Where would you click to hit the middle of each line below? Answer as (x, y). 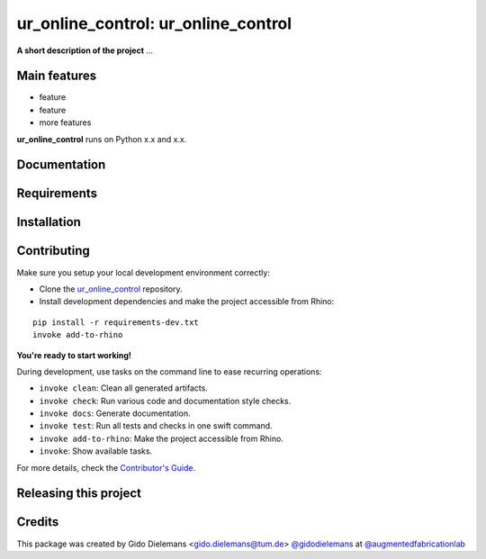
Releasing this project (79, 494)
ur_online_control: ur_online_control (154, 23)
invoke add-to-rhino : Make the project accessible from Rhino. (161, 438)
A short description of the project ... (85, 50)
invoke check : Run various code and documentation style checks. (165, 401)
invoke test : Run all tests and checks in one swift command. (156, 426)
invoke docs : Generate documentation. (115, 413)
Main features (57, 76)
